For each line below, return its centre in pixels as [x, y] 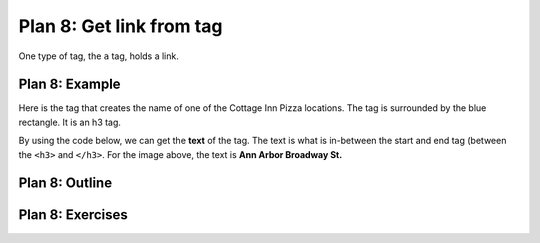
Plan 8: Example [69, 84]
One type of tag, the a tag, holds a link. [98, 56]
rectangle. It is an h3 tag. [70, 122]
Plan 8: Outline [65, 183]
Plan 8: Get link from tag [120, 26]
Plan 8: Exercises [73, 215]
